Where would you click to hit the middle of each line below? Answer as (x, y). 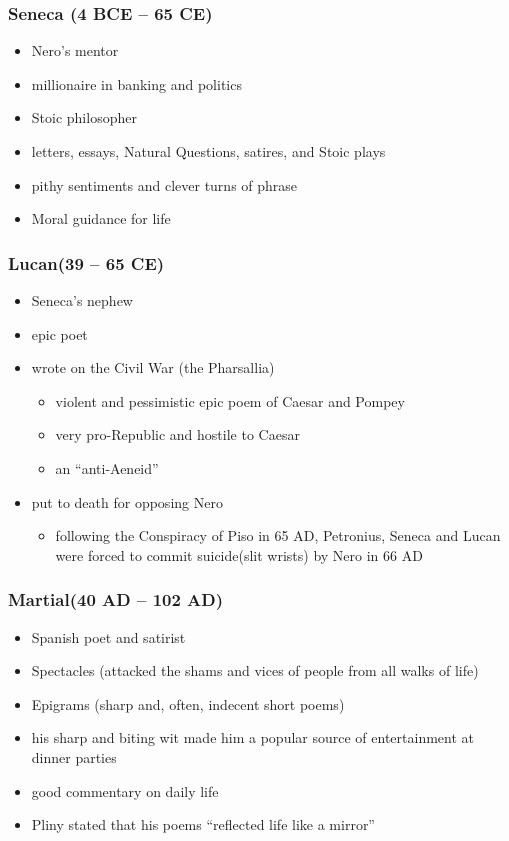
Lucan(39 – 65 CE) (86, 262)
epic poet (59, 333)
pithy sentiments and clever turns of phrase (164, 184)
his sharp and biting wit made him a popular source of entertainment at (252, 737)
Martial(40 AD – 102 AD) (116, 599)
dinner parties (74, 756)
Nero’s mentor (75, 50)
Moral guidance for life (101, 218)
